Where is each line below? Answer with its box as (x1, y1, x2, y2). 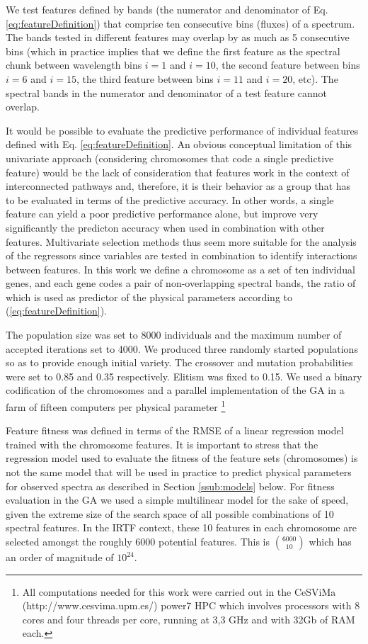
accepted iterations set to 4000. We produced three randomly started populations (6, 341, 358, 356)
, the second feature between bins (215, 57, 360, 72)
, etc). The (292, 71, 338, 86)
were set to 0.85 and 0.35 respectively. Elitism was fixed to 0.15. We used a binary (6, 368, 362, 383)
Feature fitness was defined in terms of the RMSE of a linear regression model (6, 423, 344, 438)
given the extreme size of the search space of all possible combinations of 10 (6, 506, 334, 521)
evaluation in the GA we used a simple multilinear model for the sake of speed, (6, 492, 349, 507)
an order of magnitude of (6, 550, 114, 565)
